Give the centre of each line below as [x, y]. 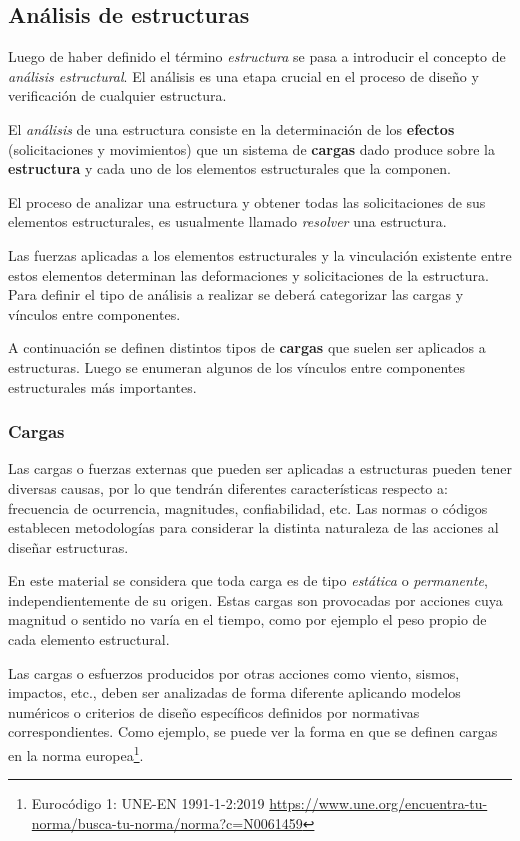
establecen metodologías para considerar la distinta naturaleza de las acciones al [253, 527]
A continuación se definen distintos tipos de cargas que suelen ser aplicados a [247, 347]
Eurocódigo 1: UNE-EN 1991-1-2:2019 [148, 803]
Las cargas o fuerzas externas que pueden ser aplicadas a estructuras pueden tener [260, 468]
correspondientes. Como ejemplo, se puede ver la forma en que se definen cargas [253, 731]
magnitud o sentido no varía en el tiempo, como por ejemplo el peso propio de [247, 619]
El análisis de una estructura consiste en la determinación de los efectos [231, 128]
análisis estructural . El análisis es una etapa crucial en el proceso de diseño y [243, 75]
